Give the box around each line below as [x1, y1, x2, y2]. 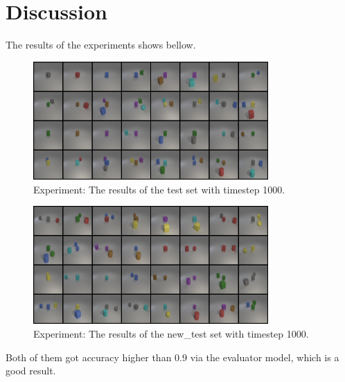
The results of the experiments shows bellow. [6, 37, 196, 52]
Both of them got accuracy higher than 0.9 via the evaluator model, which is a [6, 349, 339, 364]
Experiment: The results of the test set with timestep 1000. [33, 182, 285, 196]
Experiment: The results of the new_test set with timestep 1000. [33, 326, 309, 340]
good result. [6, 363, 56, 378]
